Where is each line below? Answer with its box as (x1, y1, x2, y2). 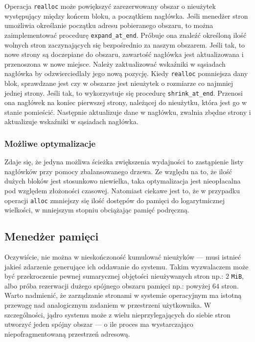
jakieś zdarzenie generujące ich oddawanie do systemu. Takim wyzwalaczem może (4, 261, 249, 271)
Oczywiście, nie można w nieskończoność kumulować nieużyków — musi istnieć (4, 252, 241, 262)
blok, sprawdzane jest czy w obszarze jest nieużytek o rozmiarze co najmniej (4, 78, 233, 88)
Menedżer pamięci (4, 229, 99, 244)
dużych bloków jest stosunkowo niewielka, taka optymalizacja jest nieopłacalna (4, 176, 241, 186)
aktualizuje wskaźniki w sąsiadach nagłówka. (4, 116, 139, 127)
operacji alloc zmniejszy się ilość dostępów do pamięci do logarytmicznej (4, 195, 225, 205)
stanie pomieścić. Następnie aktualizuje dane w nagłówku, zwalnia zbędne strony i (4, 106, 251, 117)
